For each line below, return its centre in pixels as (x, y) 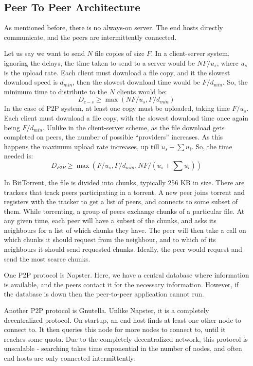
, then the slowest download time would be (136, 82)
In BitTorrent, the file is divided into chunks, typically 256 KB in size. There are (124, 182)
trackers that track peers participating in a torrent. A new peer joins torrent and (124, 192)
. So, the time (212, 146)
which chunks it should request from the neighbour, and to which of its (110, 239)
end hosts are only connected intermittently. (70, 358)
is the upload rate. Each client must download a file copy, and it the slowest (117, 72)
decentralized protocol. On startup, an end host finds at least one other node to (123, 320)
